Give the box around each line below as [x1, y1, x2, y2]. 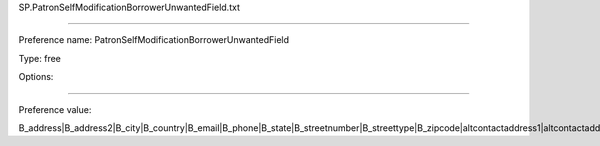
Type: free [18, 52, 62, 64]
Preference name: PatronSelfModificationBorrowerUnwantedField [18, 34, 290, 46]
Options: [18, 71, 54, 83]
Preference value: [18, 103, 92, 115]
